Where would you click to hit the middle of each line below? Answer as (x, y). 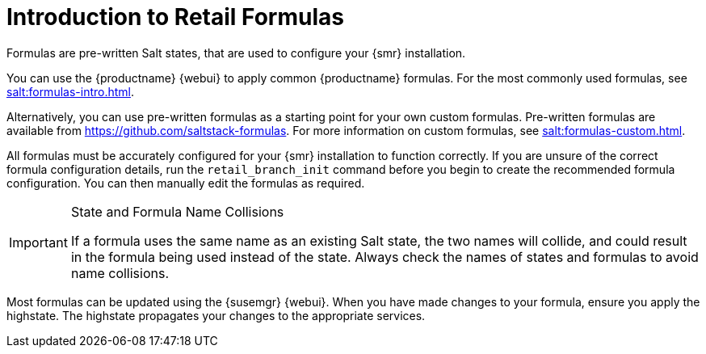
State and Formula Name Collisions (177, 211)
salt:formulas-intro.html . (71, 91)
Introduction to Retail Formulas (175, 17)
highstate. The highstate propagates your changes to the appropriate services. (216, 315)
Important (38, 242)
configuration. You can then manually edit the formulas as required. (186, 183)
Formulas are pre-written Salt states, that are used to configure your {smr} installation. (236, 53)
